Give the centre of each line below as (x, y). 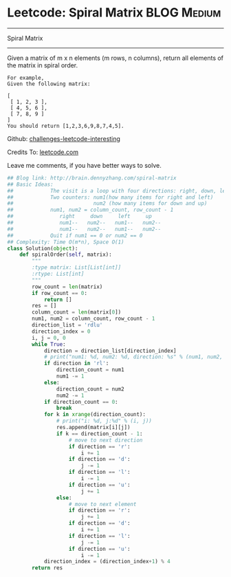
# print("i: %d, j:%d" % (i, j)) (104, 421)
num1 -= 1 (70, 376)
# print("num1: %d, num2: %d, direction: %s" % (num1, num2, (133, 357)
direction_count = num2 (90, 389)
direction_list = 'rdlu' (67, 325)
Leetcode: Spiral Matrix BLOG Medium (114, 13)
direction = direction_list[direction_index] (110, 351)
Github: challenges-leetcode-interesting (64, 138)
